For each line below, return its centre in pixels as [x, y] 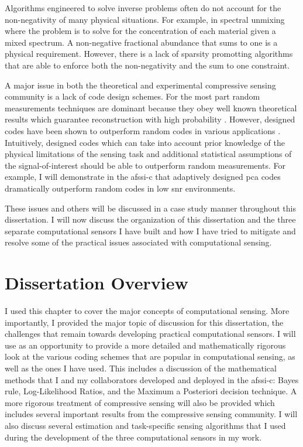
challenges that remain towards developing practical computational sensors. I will [150, 334]
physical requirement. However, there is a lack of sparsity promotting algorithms [149, 54]
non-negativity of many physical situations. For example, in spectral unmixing [145, 19]
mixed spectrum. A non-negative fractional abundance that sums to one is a [141, 42]
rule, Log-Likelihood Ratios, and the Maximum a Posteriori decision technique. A [151, 391]
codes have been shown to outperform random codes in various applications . [143, 130]
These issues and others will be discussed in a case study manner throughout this [150, 208]
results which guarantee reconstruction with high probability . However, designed [150, 119]
